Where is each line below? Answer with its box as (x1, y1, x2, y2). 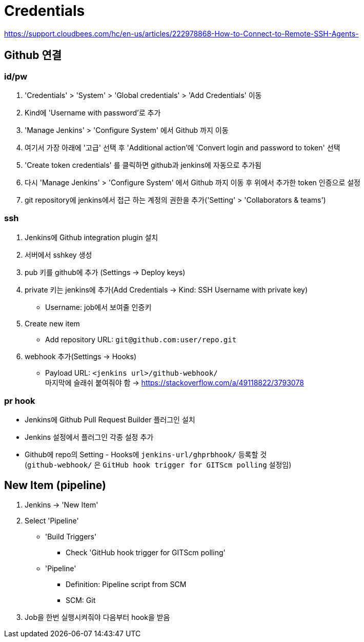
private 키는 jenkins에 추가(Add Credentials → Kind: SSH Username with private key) (25, 285, 308, 294)
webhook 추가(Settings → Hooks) (25, 352, 137, 361)
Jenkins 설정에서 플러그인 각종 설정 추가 (25, 433, 154, 442)
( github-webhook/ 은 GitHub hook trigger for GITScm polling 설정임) (25, 460, 292, 470)
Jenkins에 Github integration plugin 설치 (25, 232, 158, 242)
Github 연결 (4, 49, 62, 62)
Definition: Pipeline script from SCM (66, 580, 187, 589)
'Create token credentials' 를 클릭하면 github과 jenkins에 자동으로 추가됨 (25, 160, 261, 169)
